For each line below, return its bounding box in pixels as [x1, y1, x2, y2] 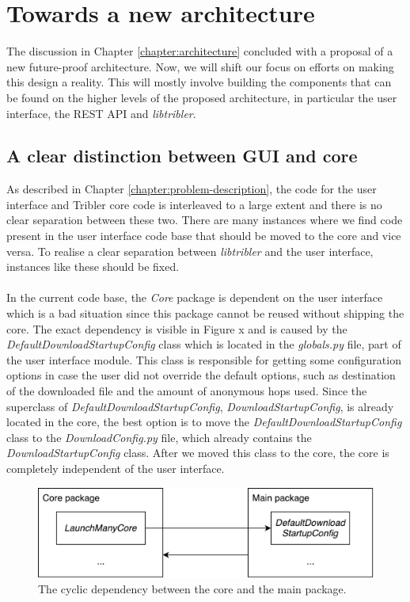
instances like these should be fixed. [6, 258, 180, 275]
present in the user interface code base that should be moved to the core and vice [6, 227, 401, 244]
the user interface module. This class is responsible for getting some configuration [6, 351, 401, 368]
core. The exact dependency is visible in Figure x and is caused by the [6, 320, 347, 337]
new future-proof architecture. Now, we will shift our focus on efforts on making [6, 58, 394, 74]
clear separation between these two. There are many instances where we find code [6, 211, 403, 228]
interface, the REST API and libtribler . [6, 105, 196, 121]
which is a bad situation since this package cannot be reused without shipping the [6, 305, 404, 322]
